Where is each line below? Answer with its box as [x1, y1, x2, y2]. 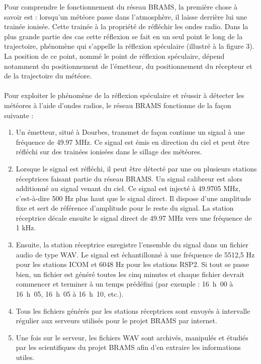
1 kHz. [16, 222, 36, 233]
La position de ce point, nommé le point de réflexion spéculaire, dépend [4, 50, 225, 61]
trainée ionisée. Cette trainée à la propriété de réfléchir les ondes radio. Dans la [4, 21, 248, 32]
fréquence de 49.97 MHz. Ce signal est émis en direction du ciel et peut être [16, 136, 250, 147]
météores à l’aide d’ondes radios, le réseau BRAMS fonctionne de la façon [4, 100, 231, 110]
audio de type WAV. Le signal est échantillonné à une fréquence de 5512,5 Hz [16, 249, 255, 259]
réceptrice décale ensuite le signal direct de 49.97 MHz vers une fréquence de [16, 212, 252, 223]
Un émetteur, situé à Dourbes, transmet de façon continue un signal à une [16, 127, 245, 137]
